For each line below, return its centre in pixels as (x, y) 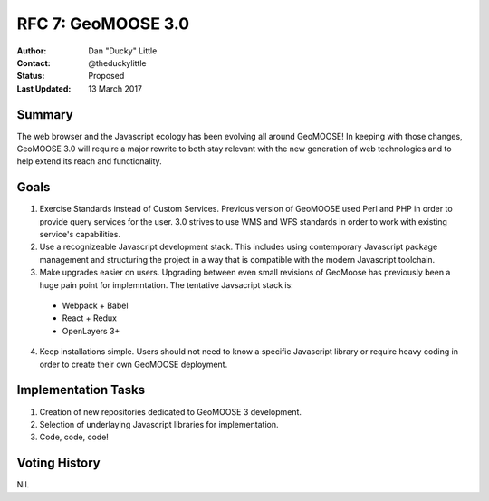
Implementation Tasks (81, 390)
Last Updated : (44, 88)
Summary (45, 115)
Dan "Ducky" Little (123, 51)
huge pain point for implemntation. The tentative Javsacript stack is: (166, 284)
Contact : (34, 63)
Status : (31, 76)
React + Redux (90, 318)
